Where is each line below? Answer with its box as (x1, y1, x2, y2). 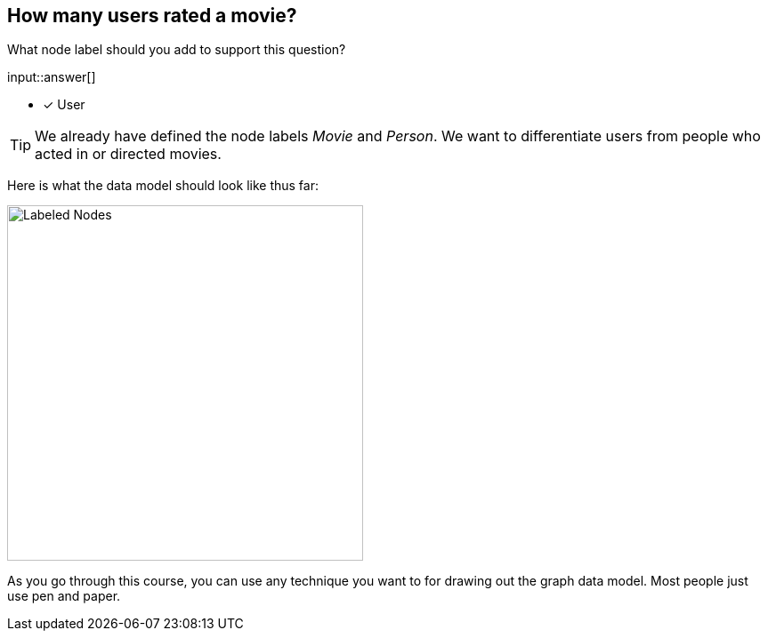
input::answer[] (7, 69, 96, 85)
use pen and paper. (7, 588, 121, 604)
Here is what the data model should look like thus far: (7, 178, 319, 194)
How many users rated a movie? (7, 4, 297, 27)
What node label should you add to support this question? (7, 42, 346, 58)
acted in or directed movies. (35, 145, 222, 163)
